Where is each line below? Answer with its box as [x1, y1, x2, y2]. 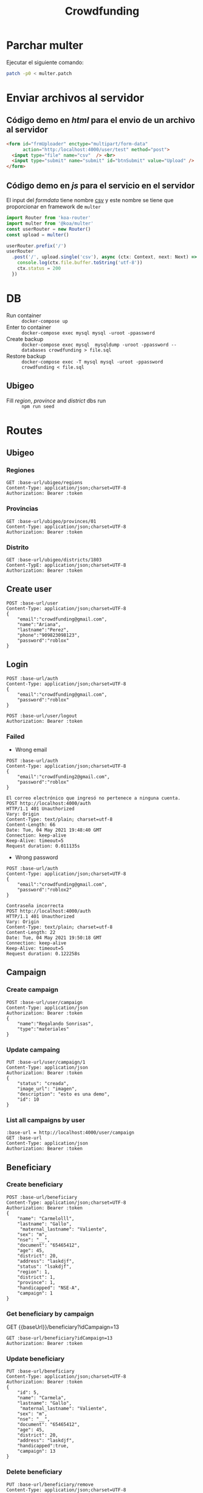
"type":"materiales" [17, 1026, 69, 1032]
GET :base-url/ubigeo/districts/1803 [6, 557, 102, 563]
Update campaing [6, 1045, 60, 1054]
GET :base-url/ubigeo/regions [6, 480, 83, 486]
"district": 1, [17, 1274, 56, 1280]
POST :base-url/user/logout [6, 712, 78, 719]
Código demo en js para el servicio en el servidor [6, 180, 195, 191]
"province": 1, [17, 1279, 56, 1285]
